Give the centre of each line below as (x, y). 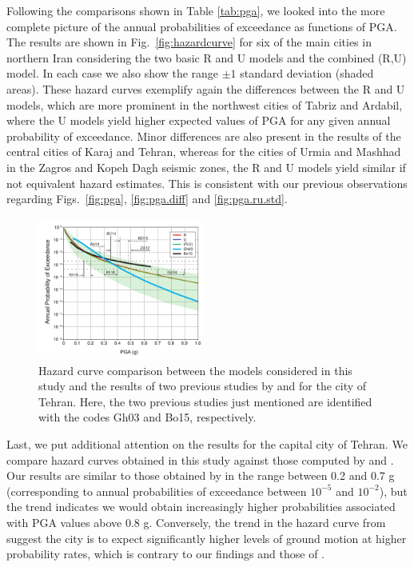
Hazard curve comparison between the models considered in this (195, 370)
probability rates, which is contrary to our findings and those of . (166, 554)
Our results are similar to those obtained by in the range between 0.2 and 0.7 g (201, 475)
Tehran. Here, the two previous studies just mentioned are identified (205, 401)
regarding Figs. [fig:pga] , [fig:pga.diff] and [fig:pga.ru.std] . (147, 199)
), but (393, 491)
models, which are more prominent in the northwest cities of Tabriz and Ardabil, (205, 104)
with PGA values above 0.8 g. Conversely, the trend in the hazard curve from (196, 522)
